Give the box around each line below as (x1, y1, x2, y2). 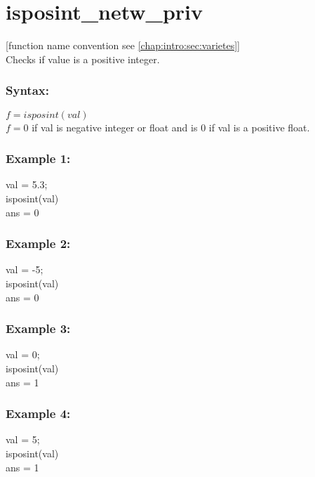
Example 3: (6, 320, 71, 337)
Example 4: (6, 405, 71, 422)
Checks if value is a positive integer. (6, 51, 160, 66)
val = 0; (6, 347, 40, 362)
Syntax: (6, 81, 49, 99)
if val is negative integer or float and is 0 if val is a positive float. (32, 119, 310, 134)
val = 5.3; (6, 177, 48, 192)
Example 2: (6, 235, 71, 252)
